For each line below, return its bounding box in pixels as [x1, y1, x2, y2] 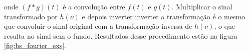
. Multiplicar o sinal [171, 1, 232, 11]
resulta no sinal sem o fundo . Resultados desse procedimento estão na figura [4, 30, 237, 41]
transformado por [4, 11, 58, 21]
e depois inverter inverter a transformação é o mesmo [82, 11, 245, 21]
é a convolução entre [63, 1, 125, 11]
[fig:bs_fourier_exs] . [4, 40, 66, 51]
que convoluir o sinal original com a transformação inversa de [4, 21, 192, 31]
